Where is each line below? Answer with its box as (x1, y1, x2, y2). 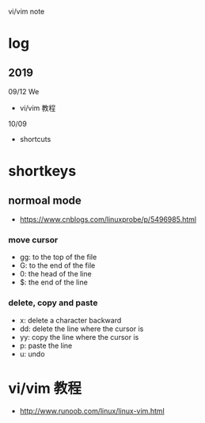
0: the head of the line (19, 269, 93, 279)
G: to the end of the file (19, 261, 96, 270)
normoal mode (8, 193, 82, 207)
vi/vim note (8, 7, 45, 16)
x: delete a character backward (19, 315, 122, 325)
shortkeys (8, 162, 77, 181)
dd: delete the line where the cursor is (19, 324, 144, 333)
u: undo (19, 349, 45, 359)
